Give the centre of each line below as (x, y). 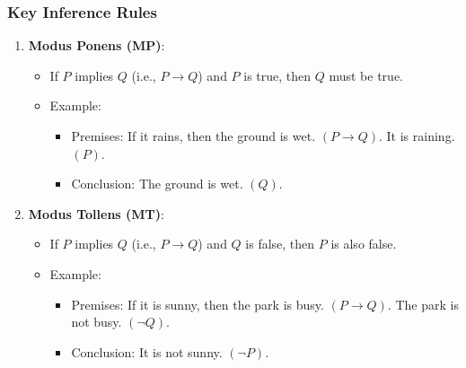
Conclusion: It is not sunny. (147, 351)
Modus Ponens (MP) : (97, 45)
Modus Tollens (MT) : (96, 213)
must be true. (366, 75)
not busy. (97, 322)
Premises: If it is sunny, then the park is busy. (198, 304)
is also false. (364, 244)
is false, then (280, 244)
